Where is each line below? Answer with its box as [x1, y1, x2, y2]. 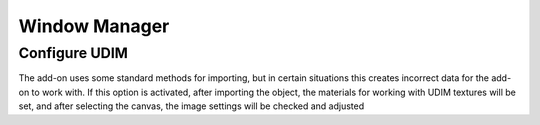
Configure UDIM [18, 44, 129, 62]
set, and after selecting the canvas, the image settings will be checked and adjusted [18, 100, 365, 112]
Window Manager [18, 15, 170, 37]
